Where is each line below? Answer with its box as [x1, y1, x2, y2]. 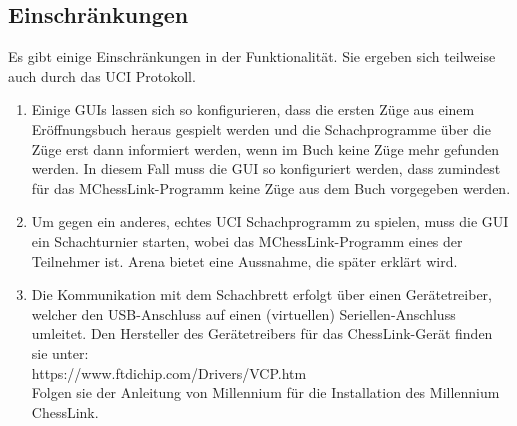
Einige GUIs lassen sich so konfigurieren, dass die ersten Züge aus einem [31, 99, 475, 120]
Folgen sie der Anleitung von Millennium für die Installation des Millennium [31, 382, 500, 403]
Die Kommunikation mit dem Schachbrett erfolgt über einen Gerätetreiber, [31, 284, 493, 305]
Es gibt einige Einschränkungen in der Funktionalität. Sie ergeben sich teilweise [8, 46, 496, 67]
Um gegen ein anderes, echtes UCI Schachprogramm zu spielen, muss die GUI [31, 211, 509, 232]
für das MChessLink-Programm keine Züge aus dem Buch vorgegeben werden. [31, 177, 511, 198]
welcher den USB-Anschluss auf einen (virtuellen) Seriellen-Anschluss [31, 303, 456, 324]
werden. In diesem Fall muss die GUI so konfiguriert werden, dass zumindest [31, 158, 501, 179]
